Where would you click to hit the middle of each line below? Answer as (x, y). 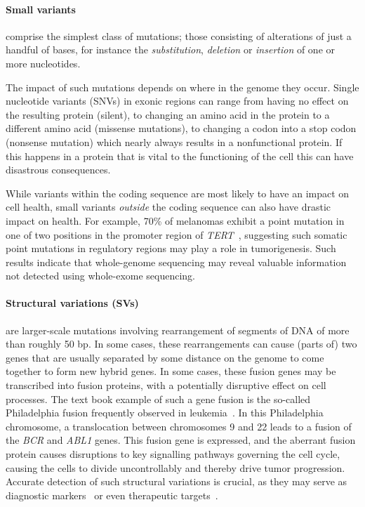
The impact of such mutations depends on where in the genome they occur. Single (182, 87)
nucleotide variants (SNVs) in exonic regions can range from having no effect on (177, 101)
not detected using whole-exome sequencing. (101, 276)
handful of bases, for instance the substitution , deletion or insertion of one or (171, 50)
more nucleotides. (43, 63)
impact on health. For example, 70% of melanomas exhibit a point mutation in (175, 220)
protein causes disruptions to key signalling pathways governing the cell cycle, (173, 454)
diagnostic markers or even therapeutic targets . (112, 495)
